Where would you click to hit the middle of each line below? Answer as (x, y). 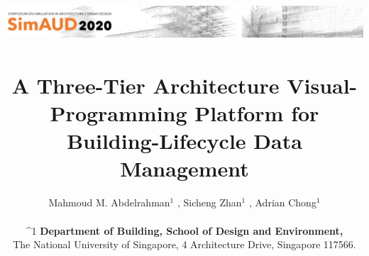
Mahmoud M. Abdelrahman (109, 202)
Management (184, 168)
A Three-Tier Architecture (145, 85)
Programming (119, 113)
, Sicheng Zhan (209, 202)
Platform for (257, 113)
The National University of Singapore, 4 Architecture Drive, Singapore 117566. (184, 244)
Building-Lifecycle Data (184, 141)
